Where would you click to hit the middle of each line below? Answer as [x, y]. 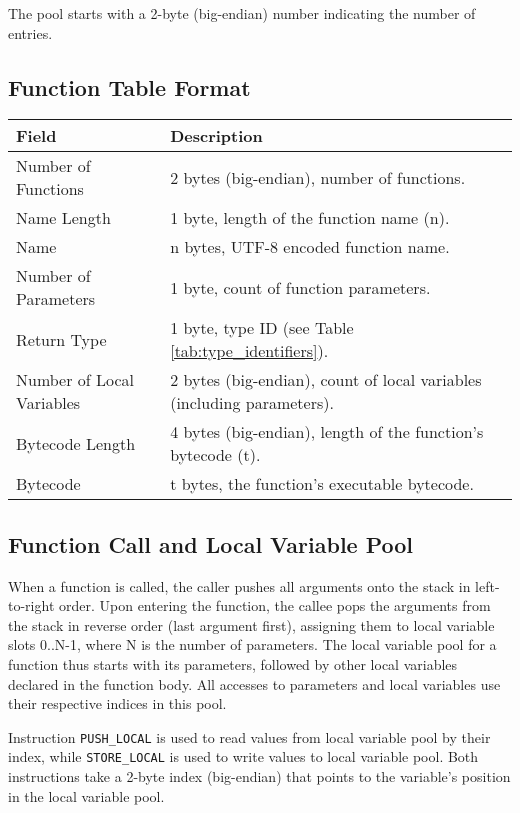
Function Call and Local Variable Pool [211, 543]
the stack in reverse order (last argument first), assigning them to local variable [251, 624]
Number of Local [75, 380]
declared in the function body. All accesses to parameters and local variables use [254, 683]
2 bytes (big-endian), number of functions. [318, 177]
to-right [31, 605]
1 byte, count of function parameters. [300, 287]
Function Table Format [129, 86]
